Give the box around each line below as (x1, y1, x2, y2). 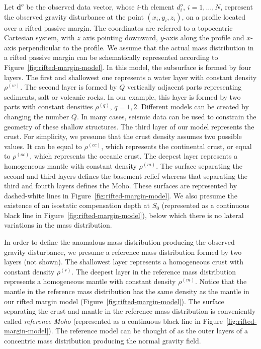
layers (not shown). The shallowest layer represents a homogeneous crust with (4, 256, 243, 267)
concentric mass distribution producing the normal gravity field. (4, 335, 201, 345)
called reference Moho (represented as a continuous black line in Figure (4, 315, 223, 326)
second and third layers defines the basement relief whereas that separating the (4, 170, 248, 181)
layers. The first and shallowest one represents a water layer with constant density (4, 72, 257, 82)
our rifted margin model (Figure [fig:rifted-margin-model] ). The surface (4, 296, 224, 306)
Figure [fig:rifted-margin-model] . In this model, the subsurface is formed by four (4, 61, 251, 72)
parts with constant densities (4, 101, 93, 112)
